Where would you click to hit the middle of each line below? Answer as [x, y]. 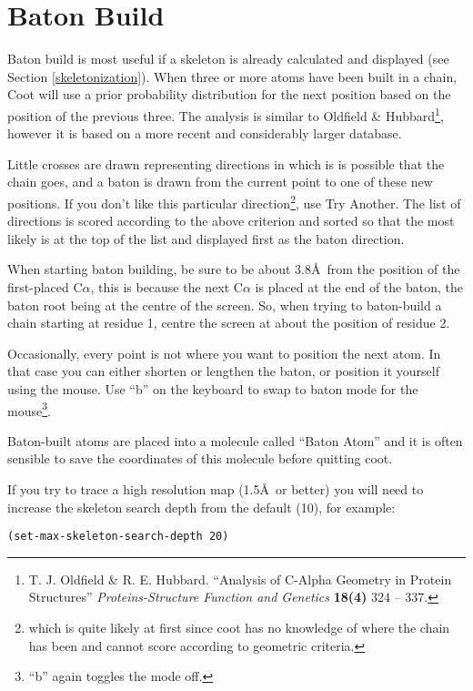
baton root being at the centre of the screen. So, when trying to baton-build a [225, 305]
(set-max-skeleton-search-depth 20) [118, 537]
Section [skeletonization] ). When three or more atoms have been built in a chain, [232, 76]
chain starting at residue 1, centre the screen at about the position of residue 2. [229, 323]
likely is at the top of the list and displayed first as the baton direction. [206, 238]
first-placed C [45, 286]
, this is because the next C [166, 286]
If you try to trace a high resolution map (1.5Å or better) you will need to [216, 488]
